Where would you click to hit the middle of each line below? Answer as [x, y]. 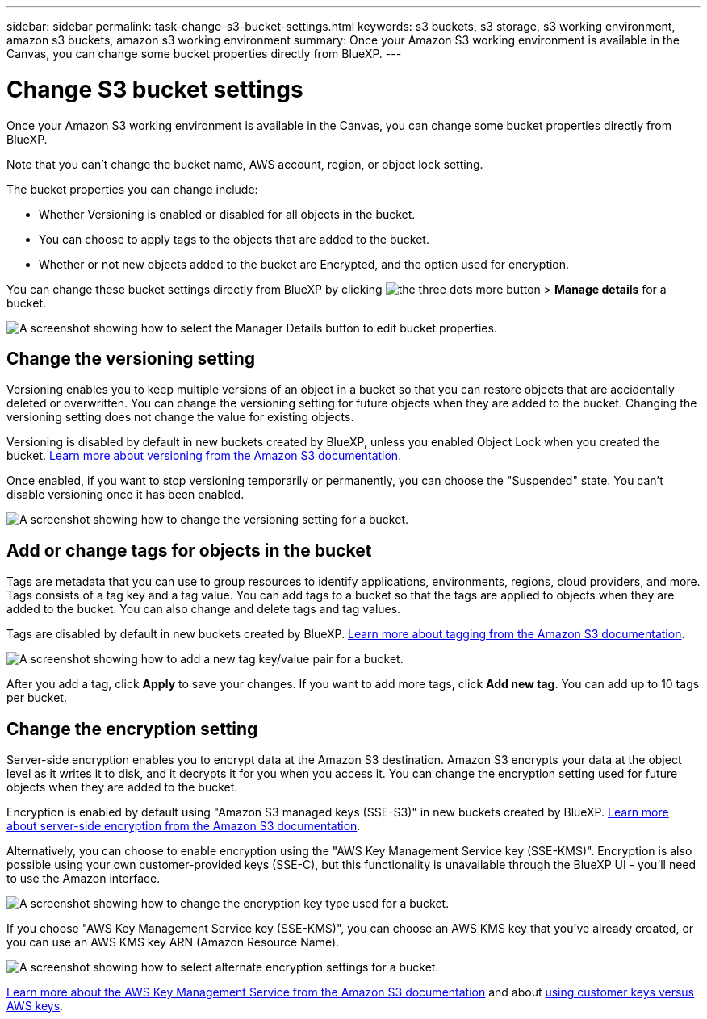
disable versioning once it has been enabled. [126, 495]
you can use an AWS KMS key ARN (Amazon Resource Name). [173, 942]
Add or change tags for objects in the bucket [189, 550]
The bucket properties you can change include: [132, 189]
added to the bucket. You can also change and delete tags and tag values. [204, 609]
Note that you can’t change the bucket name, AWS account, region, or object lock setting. [245, 164]
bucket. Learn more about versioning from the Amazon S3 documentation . [204, 456]
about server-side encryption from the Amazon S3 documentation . [184, 826]
